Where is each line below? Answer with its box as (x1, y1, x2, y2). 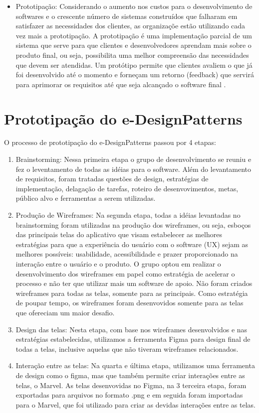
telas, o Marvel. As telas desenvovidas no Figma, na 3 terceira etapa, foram (15, 380, 247, 390)
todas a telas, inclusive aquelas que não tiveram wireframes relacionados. (15, 343, 239, 354)
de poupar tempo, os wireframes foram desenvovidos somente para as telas (15, 297, 244, 308)
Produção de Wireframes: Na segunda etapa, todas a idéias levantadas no (15, 210, 241, 220)
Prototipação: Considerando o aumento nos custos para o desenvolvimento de (15, 1, 253, 11)
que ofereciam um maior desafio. (15, 307, 115, 317)
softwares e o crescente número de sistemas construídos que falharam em (15, 10, 238, 21)
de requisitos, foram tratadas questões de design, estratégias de (15, 173, 209, 184)
